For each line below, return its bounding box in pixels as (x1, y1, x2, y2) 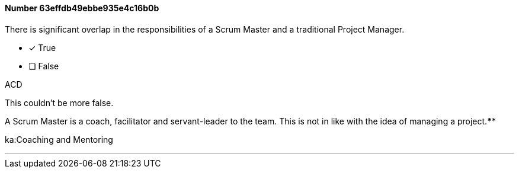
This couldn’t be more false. (5, 97, 114, 108)
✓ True (28, 42, 56, 53)
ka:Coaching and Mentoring (5, 134, 113, 145)
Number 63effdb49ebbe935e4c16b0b (5, 3, 159, 13)
